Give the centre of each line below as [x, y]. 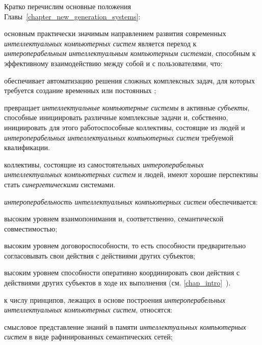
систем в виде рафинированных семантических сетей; [88, 337]
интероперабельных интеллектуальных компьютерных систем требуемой [119, 137]
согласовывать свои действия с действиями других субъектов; [100, 255]
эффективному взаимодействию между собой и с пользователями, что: [113, 63]
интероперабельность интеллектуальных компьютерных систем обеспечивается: [131, 201]
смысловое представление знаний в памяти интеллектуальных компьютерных [125, 326]
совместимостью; [31, 228]
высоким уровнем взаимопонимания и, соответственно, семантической [114, 219]
